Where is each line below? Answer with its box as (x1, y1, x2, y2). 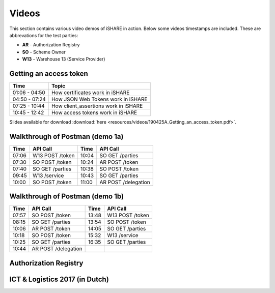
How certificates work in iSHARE (51, 89, 130, 96)
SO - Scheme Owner (22, 49, 66, 55)
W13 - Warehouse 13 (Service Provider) (22, 56, 105, 62)
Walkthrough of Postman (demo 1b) (9, 192, 124, 201)
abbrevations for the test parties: (9, 32, 78, 38)
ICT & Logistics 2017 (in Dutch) (9, 275, 109, 283)
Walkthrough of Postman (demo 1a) (9, 132, 124, 141)
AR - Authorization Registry (22, 42, 80, 48)
